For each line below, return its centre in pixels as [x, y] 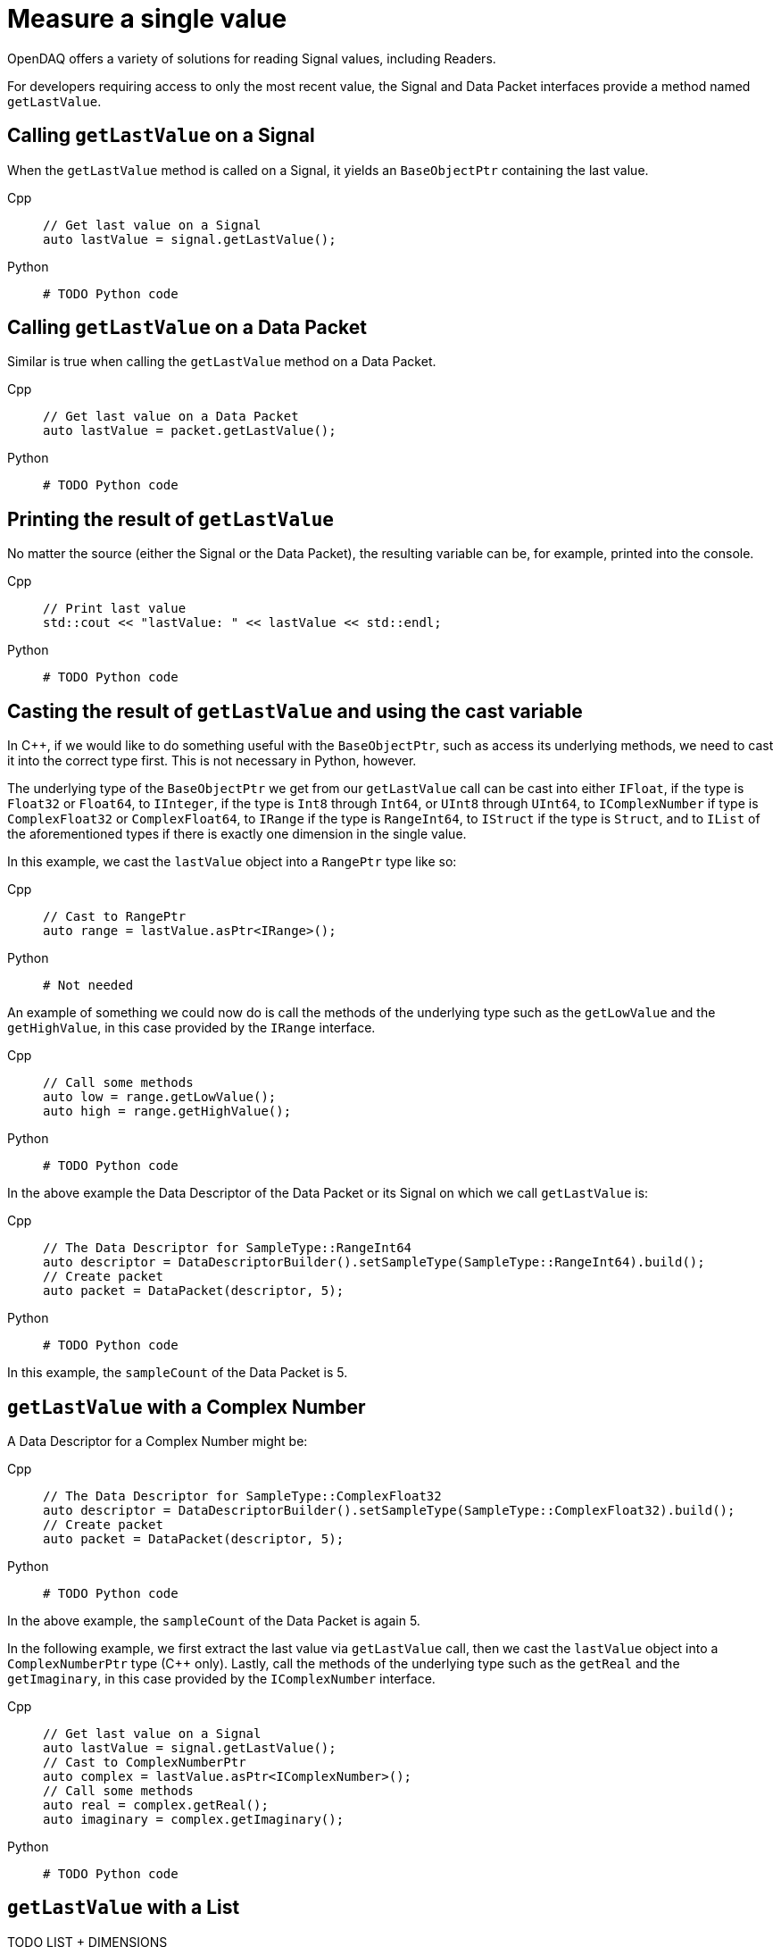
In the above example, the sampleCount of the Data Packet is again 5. [214, 1620]
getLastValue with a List [124, 1908]
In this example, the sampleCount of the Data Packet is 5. [178, 1373]
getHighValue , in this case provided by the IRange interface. [191, 1028]
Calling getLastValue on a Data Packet [187, 328]
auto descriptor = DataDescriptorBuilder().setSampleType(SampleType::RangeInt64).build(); [374, 1262]
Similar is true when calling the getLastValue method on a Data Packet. [222, 362]
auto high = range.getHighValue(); [167, 1111]
